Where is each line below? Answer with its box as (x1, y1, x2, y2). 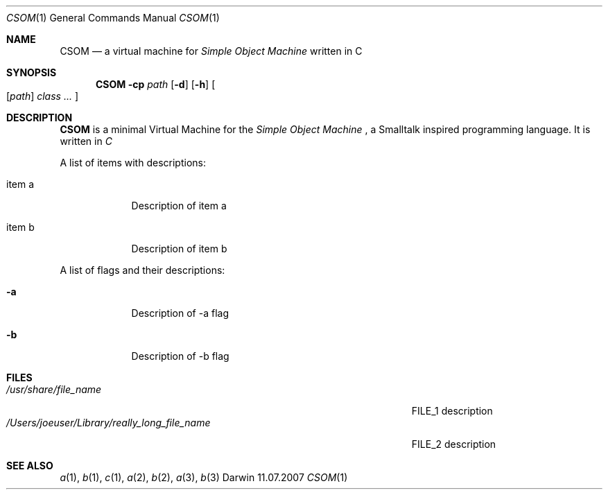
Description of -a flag (131, 307, 229, 319)
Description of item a (131, 200, 227, 211)
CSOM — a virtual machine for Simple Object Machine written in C (60, 45, 363, 57)
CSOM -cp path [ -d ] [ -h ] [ (96, 78, 216, 90)
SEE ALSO (6, 460, 53, 471)
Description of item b (131, 243, 227, 254)
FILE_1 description (411, 405, 493, 417)
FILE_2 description (411, 438, 496, 450)
